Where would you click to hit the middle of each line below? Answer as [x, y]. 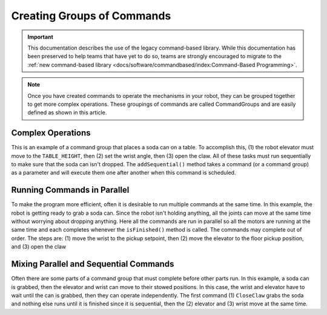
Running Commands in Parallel [70, 190]
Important [41, 37]
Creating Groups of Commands [91, 16]
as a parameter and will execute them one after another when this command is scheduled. [124, 173]
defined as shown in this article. [67, 112]
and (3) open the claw [39, 247]
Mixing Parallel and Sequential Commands [93, 264]
